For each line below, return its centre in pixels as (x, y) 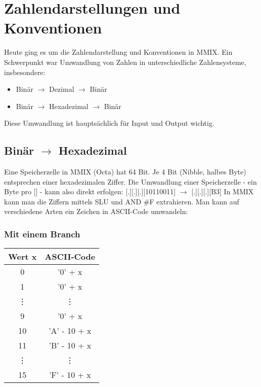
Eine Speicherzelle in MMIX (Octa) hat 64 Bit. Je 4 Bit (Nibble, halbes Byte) (125, 172)
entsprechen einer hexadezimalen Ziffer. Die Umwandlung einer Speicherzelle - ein (130, 181)
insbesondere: (25, 72)
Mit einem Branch (42, 234)
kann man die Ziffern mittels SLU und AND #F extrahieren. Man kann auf (122, 201)
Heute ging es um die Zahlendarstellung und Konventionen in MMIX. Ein (118, 52)
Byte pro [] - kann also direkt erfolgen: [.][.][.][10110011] (90, 191)
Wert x (23, 257)
